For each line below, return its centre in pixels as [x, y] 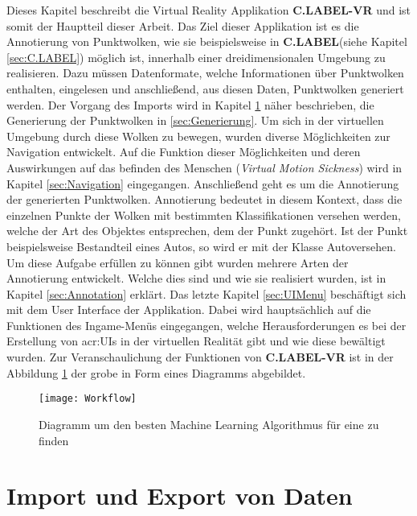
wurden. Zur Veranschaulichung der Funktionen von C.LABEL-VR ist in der [200, 357]
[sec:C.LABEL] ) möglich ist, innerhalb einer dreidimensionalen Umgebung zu [196, 57]
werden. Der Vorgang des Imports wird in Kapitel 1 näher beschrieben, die [190, 104]
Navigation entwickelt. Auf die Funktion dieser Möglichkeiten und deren [184, 152]
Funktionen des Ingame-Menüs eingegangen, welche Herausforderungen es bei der [206, 325]
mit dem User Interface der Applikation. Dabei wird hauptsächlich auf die [189, 310]
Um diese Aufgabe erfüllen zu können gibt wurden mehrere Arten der [178, 262]
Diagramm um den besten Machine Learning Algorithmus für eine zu [209, 424]
